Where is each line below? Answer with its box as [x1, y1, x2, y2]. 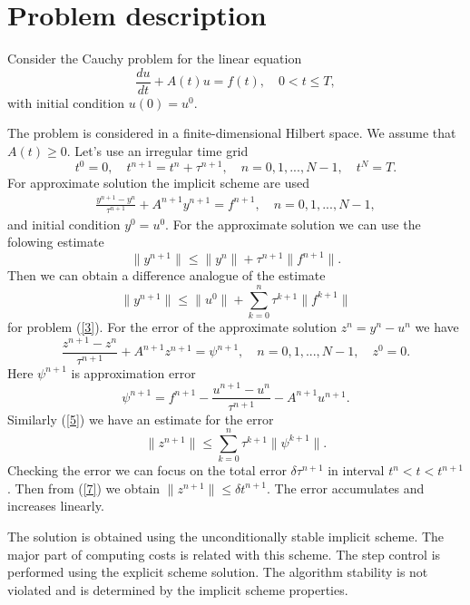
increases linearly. [7, 496, 104, 515]
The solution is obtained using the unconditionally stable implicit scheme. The [7, 527, 445, 546]
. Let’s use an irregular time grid [66, 141, 249, 160]
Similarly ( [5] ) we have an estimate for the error [7, 409, 274, 428]
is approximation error [71, 363, 196, 382]
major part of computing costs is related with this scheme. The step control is [7, 544, 441, 563]
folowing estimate [7, 232, 104, 251]
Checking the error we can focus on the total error [7, 461, 287, 480]
